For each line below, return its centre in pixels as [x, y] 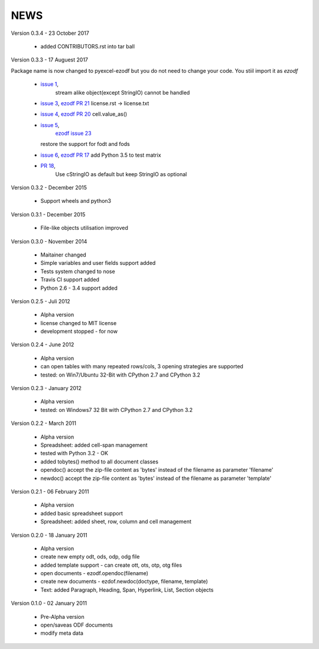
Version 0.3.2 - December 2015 [49, 188]
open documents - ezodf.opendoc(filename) [95, 573]
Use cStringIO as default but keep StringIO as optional [121, 174]
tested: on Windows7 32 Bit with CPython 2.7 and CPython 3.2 [117, 410]
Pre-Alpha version [63, 616]
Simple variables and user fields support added [98, 263]
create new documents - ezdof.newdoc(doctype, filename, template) [124, 582]
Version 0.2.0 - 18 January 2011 [49, 535]
